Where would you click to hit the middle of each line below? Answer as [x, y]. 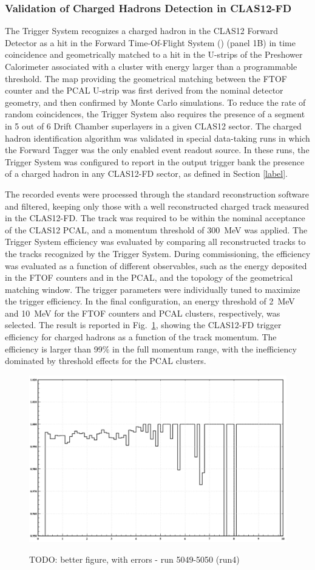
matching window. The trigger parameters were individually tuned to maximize [153, 289]
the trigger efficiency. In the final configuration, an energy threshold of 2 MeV [150, 301]
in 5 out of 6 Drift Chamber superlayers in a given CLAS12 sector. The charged [153, 125]
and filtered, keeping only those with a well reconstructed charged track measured [157, 206]
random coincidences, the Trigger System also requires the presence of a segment [155, 114]
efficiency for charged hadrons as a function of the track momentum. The [141, 337]
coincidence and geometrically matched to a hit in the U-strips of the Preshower [154, 54]
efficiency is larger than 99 [54, 349]
